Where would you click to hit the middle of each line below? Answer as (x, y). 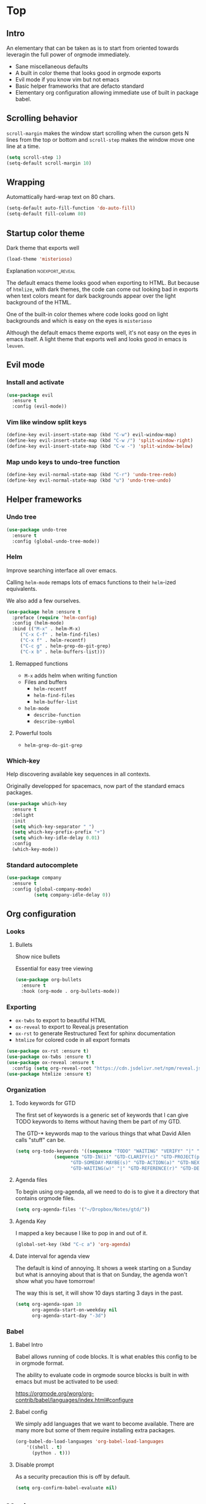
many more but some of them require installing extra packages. (95, 1430)
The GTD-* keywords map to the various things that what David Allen (103, 1133)
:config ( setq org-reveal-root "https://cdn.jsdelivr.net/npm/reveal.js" (108, 1068)
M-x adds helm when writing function (71, 675)
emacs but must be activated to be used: (67, 1382)
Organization (26, 1090)
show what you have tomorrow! (55, 1281)
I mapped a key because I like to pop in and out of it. (81, 1233)
